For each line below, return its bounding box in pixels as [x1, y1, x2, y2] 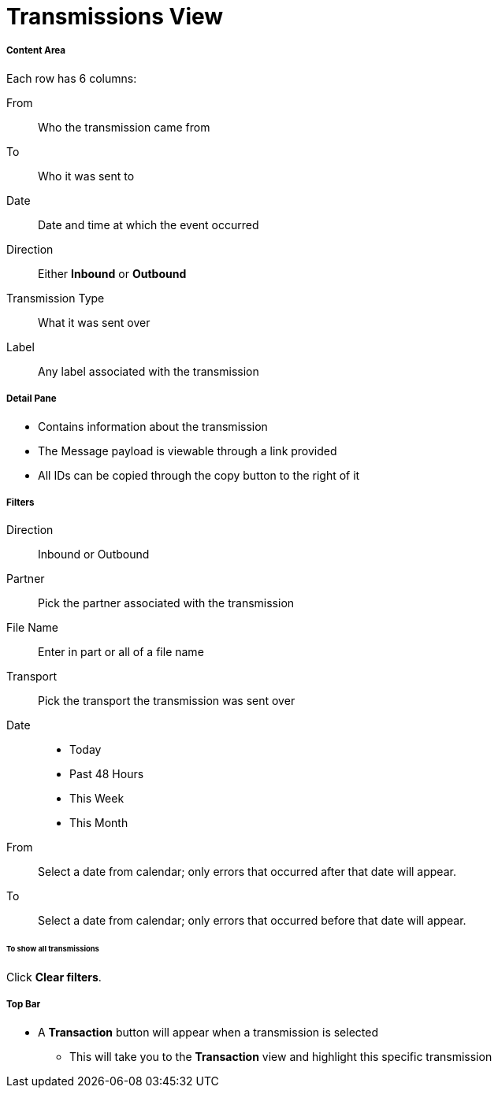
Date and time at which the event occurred [38, 217, 259, 232]
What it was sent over [38, 315, 151, 329]
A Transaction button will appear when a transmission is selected [38, 1025, 379, 1039]
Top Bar [6, 999, 41, 1011]
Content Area [6, 45, 66, 57]
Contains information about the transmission [38, 419, 268, 433]
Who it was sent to [38, 169, 135, 183]
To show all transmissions [6, 944, 99, 954]
